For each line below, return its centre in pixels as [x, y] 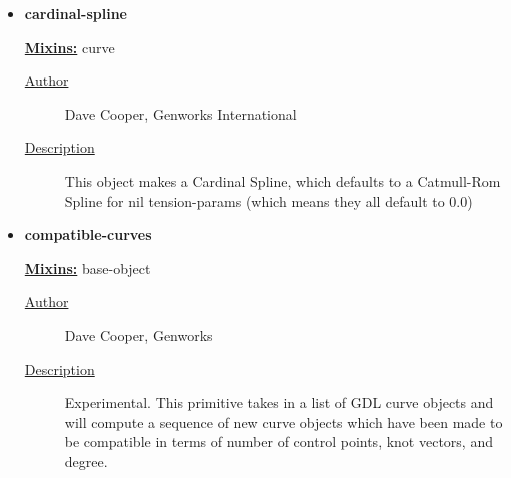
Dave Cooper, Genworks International [180, 113]
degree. [86, 460]
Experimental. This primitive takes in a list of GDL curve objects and [279, 402]
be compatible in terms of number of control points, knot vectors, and [278, 441]
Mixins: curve [69, 46]
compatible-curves [88, 234]
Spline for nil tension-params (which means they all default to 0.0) [268, 200]
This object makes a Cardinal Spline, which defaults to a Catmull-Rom [282, 180]
